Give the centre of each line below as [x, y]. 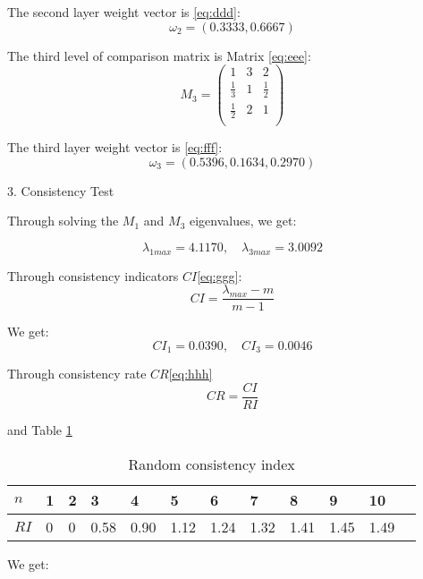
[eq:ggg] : [220, 275]
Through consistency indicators [93, 275]
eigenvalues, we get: [243, 221]
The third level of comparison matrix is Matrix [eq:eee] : [159, 55]
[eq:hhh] [190, 374]
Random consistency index [211, 464]
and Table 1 [40, 430]
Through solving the [63, 221]
